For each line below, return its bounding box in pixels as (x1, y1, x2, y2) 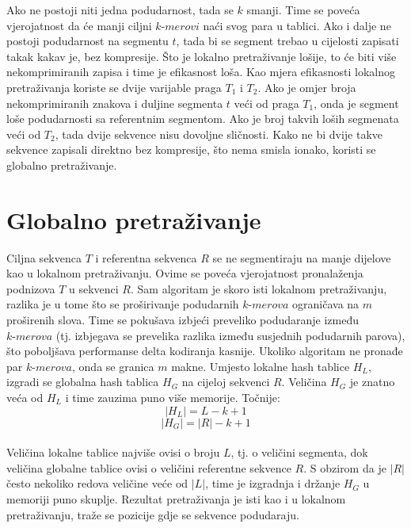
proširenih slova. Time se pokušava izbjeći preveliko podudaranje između (6, 312, 359, 328)
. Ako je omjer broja (257, 78, 356, 95)
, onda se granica (72, 358, 154, 374)
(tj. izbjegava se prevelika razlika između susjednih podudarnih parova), (55, 327, 405, 343)
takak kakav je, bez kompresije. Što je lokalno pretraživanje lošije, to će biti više (6, 48, 397, 64)
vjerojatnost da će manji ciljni (6, 17, 152, 33)
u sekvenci (68, 280, 119, 297)
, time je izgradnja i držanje (205, 475, 341, 492)
